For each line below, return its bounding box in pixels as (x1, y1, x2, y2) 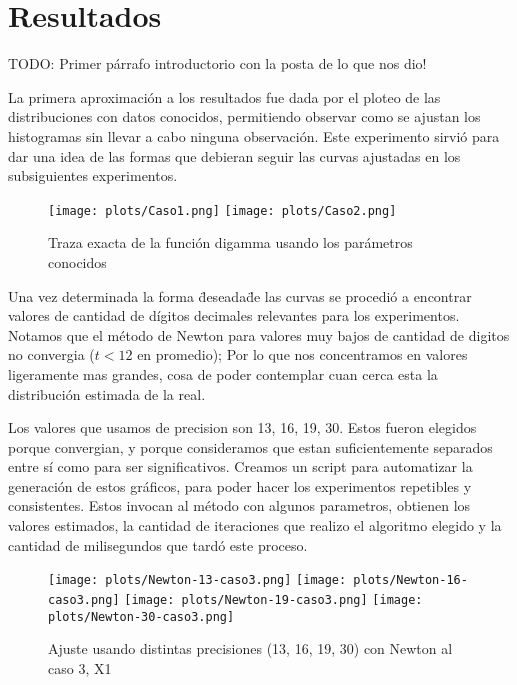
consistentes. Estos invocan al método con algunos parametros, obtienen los (8, 495, 471, 516)
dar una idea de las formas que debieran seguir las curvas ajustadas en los (8, 145, 461, 166)
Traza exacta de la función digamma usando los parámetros (48, 232, 413, 253)
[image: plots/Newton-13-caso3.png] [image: (48, 573, 347, 588)
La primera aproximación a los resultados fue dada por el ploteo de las (8, 86, 441, 107)
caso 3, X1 (48, 657, 112, 678)
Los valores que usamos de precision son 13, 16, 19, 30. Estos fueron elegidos (8, 417, 477, 438)
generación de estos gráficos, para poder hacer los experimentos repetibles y (8, 475, 472, 496)
